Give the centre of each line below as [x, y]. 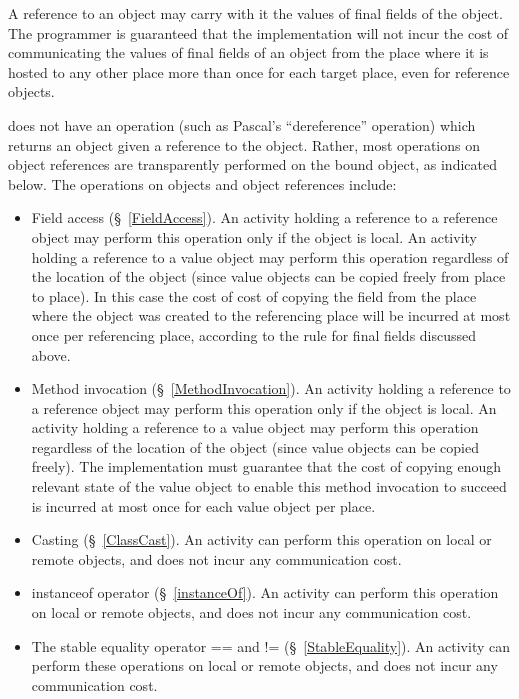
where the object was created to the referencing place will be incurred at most [271, 315]
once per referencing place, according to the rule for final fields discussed [254, 334]
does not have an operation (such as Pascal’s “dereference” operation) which [242, 124]
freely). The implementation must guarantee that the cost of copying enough [266, 466]
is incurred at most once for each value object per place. [203, 505]
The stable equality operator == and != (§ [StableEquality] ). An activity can [270, 645]
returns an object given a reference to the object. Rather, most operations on [244, 144]
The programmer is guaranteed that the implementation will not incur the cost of [258, 32]
